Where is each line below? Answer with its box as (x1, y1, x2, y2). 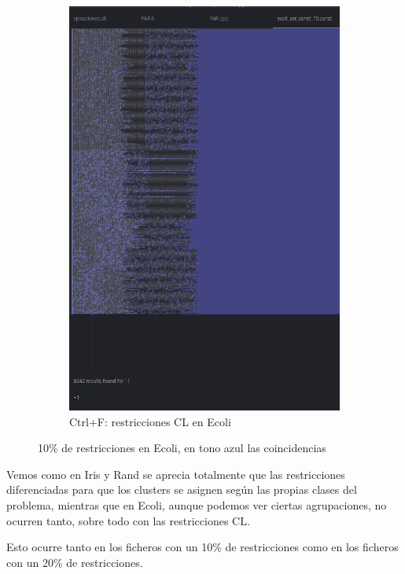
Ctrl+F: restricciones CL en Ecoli (69, 413, 231, 429)
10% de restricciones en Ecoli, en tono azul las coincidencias (38, 440, 326, 456)
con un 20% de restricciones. (6, 554, 143, 570)
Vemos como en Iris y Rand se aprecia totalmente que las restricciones (6, 465, 345, 482)
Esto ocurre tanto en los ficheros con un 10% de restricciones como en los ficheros (6, 539, 399, 555)
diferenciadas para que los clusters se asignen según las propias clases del (6, 481, 357, 498)
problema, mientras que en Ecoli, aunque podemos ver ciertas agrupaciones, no (6, 497, 387, 513)
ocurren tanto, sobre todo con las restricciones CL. (6, 512, 250, 528)
